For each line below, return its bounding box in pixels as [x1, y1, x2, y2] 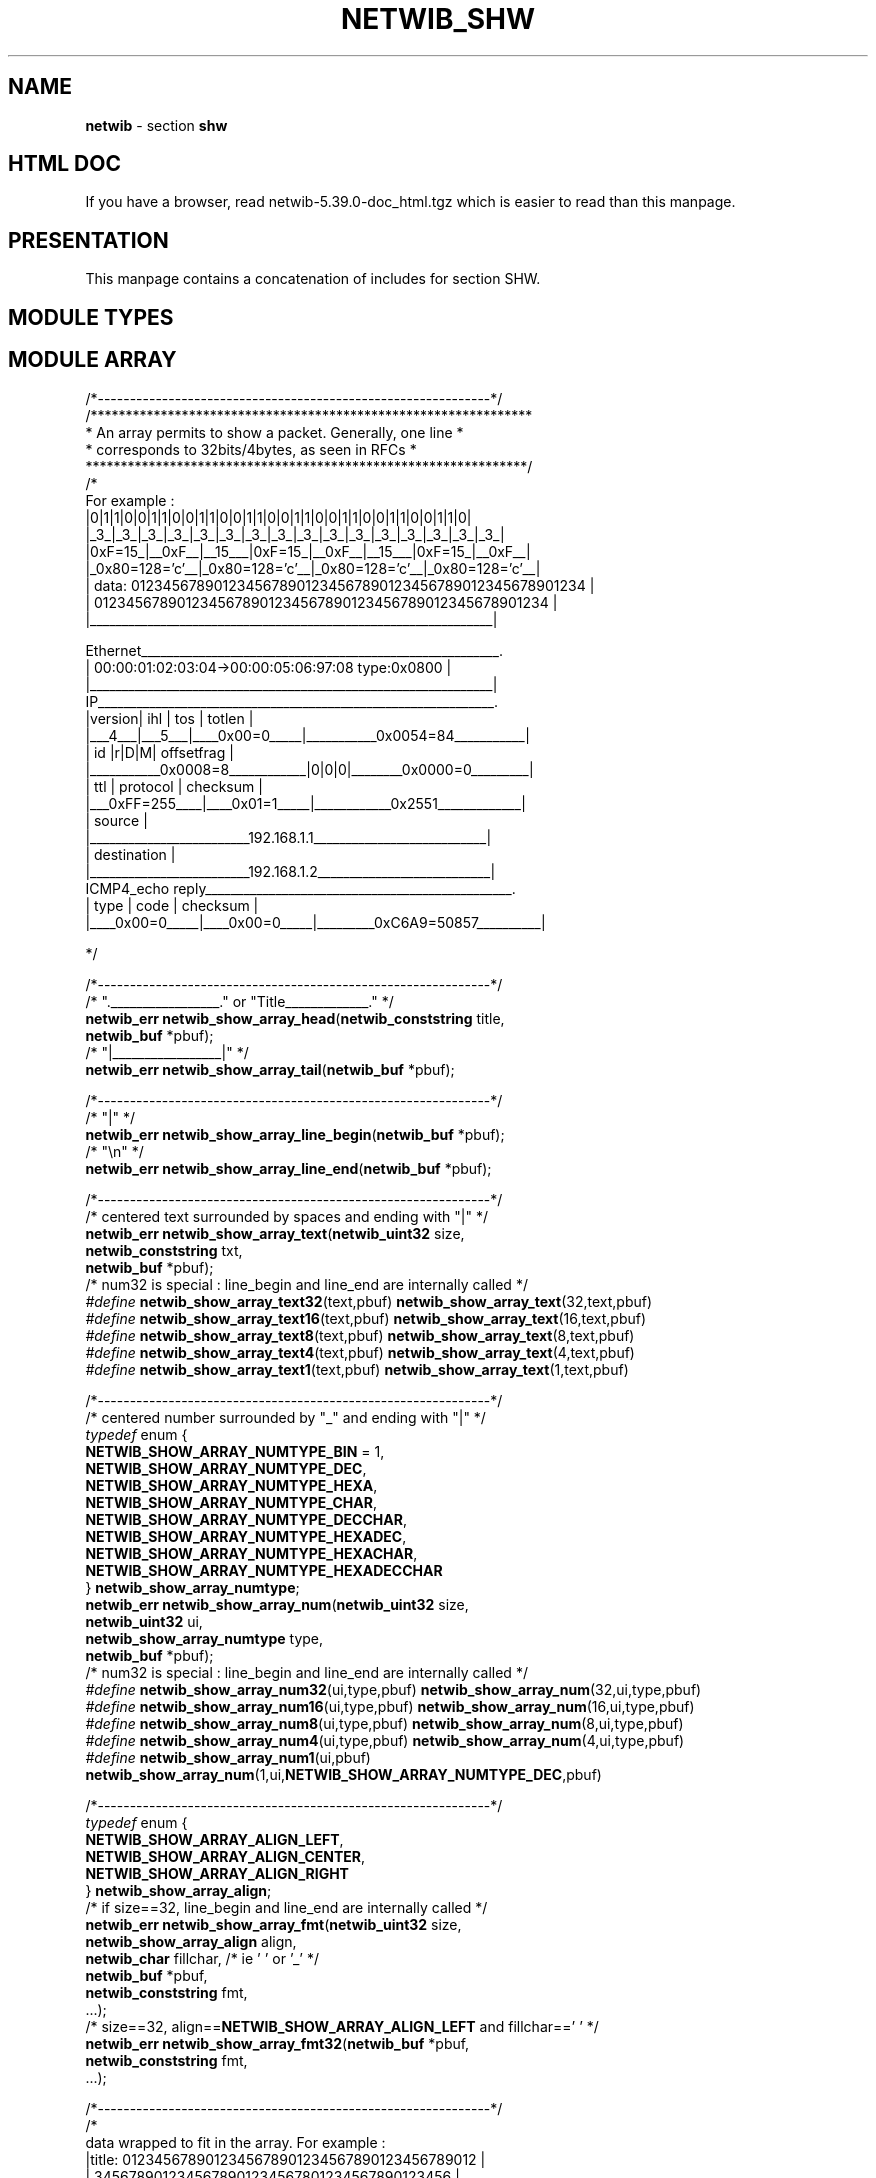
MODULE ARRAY [8, 347, 177, 373]
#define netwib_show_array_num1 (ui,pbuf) [85, 1748, 371, 1766]
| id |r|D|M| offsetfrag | [85, 743, 234, 761]
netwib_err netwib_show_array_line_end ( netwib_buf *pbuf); [85, 1159, 492, 1177]
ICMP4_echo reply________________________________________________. [85, 879, 516, 897]
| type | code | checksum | [85, 896, 259, 914]
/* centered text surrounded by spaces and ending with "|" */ [85, 1207, 488, 1225]
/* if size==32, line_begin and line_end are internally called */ [85, 1898, 488, 1916]
